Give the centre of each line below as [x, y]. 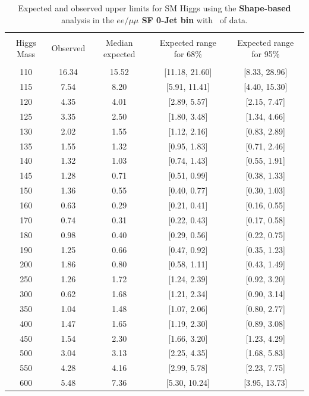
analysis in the [88, 19]
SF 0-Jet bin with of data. [195, 19]
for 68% [188, 54]
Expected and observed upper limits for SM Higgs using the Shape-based [154, 8]
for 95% [266, 54]
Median [119, 42]
